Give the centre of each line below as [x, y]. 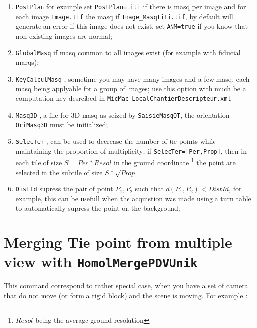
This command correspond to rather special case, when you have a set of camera [126, 286]
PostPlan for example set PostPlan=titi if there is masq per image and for [131, 6]
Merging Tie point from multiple [118, 242]
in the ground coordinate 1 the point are [175, 162]
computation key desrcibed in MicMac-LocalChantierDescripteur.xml [123, 98]
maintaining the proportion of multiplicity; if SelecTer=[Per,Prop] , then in [131, 151]
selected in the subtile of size [59, 172]
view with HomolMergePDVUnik [101, 261]
